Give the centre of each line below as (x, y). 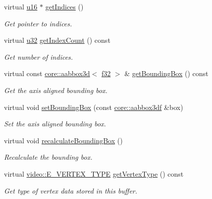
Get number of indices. (39, 56)
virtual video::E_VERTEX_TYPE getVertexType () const (94, 173)
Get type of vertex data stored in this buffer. (71, 190)
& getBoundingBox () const (166, 73)
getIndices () (64, 6)
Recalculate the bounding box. (48, 157)
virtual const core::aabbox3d (47, 73)
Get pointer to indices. (38, 23)
